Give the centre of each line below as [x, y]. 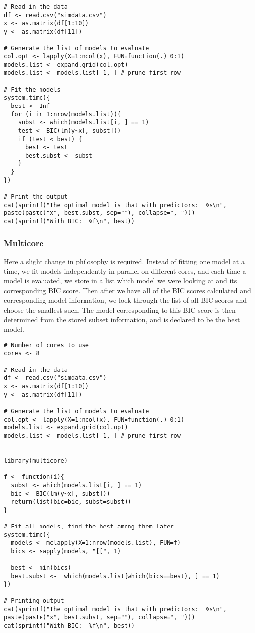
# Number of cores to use [46, 345]
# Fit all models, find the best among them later [89, 527]
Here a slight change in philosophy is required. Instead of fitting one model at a [124, 261]
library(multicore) [36, 460]
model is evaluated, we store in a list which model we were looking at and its [121, 281]
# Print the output [36, 197]
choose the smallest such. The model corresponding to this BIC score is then [120, 309]
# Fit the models [32, 89]
